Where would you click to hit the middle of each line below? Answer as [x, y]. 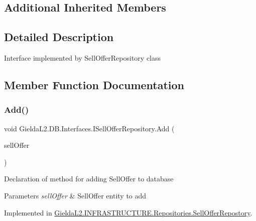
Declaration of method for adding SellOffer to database [89, 179]
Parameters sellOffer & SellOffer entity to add [75, 195]
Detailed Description [59, 37]
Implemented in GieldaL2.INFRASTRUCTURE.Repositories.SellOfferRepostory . [128, 212]
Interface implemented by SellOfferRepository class [83, 57]
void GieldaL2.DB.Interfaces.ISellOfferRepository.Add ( [89, 128]
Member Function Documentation [94, 84]
